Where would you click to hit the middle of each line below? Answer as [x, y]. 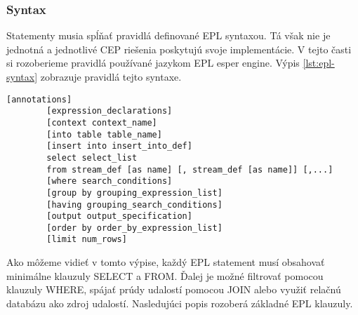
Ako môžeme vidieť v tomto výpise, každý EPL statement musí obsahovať [166, 262]
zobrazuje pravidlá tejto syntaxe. [111, 76]
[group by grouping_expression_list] [134, 193]
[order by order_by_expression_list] [134, 228]
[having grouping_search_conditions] [134, 205]
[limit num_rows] [87, 240]
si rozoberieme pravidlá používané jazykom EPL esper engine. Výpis [153, 63]
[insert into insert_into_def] [119, 146]
